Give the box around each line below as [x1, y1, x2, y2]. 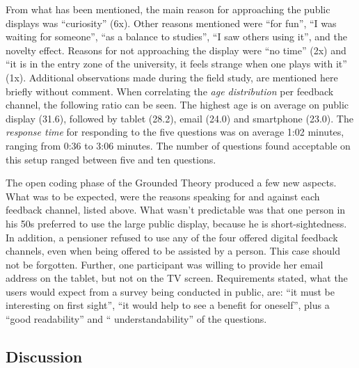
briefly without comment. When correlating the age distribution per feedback [6, 83, 334, 98]
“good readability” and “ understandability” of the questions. [6, 312, 267, 326]
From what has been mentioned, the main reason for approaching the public [6, 2, 330, 16]
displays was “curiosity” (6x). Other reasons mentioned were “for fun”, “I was [6, 15, 337, 30]
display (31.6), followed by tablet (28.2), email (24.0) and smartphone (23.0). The [6, 111, 353, 125]
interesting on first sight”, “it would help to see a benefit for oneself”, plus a [6, 298, 330, 312]
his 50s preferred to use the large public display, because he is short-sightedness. [6, 216, 347, 230]
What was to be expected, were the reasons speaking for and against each [6, 189, 320, 203]
